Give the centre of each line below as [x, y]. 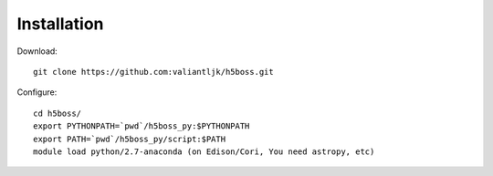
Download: [37, 51]
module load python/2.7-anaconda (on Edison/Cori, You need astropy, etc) [204, 151]
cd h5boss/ [58, 113]
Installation [60, 24]
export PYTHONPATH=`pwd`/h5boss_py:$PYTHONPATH [142, 126]
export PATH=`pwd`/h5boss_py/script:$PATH [130, 139]
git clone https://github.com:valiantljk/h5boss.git [153, 72]
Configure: [37, 92]
